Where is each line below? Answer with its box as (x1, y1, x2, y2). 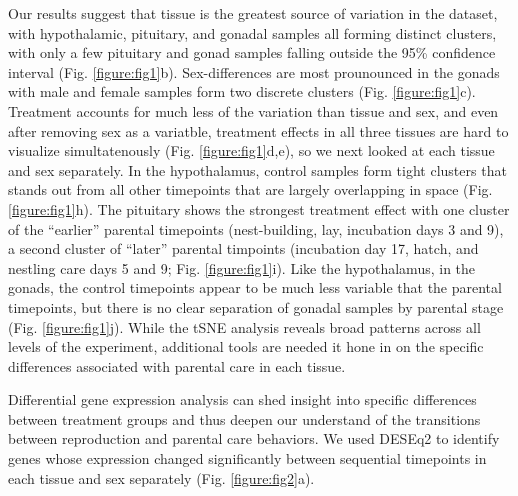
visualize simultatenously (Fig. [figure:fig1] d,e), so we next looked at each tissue (8, 140, 495, 161)
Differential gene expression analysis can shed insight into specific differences (8, 389, 477, 410)
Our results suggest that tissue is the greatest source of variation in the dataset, (8, 3, 498, 23)
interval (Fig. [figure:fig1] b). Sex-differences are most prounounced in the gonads (8, 61, 500, 82)
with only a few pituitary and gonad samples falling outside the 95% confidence (8, 42, 496, 63)
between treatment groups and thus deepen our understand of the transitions (8, 408, 481, 429)
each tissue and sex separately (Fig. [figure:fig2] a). (8, 467, 315, 488)
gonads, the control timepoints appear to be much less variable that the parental (8, 277, 502, 298)
